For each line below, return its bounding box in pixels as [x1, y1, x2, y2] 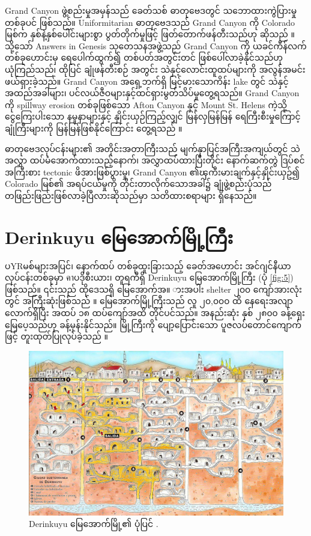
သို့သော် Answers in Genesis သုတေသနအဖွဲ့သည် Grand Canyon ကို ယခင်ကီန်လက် [5, 39, 307, 52]
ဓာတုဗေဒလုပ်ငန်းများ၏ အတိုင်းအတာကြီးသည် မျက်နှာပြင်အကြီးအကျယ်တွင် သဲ [5, 142, 300, 154]
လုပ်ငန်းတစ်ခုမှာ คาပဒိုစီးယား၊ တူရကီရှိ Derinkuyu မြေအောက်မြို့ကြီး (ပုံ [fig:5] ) [5, 271, 294, 284]
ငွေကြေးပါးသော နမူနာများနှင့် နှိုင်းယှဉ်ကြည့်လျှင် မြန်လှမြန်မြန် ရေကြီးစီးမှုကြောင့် [5, 110, 301, 123]
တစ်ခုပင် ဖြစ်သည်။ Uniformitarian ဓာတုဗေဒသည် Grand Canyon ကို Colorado [5, 16, 295, 28]
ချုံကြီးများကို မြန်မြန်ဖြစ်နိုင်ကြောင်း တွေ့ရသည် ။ [5, 121, 183, 134]
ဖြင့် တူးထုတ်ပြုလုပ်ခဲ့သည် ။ [5, 330, 108, 343]
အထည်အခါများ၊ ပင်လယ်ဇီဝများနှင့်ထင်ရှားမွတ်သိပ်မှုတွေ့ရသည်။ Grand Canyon [5, 87, 300, 99]
